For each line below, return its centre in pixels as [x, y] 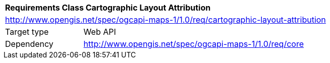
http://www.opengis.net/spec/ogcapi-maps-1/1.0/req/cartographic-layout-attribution [166, 20]
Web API [100, 32]
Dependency [29, 44]
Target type [27, 32]
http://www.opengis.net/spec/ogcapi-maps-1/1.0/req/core [194, 44]
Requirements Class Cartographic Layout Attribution [108, 8]
